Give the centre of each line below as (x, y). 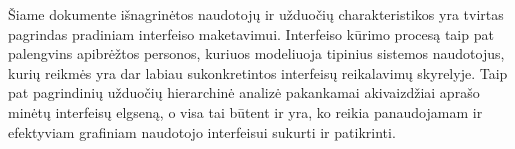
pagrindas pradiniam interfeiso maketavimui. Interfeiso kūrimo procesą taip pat (251, 33)
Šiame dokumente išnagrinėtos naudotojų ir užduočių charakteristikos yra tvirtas (256, 14)
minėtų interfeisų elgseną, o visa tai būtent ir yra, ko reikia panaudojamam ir (245, 111)
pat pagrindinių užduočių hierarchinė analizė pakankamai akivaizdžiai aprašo (244, 92)
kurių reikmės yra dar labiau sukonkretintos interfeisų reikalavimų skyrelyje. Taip (258, 72)
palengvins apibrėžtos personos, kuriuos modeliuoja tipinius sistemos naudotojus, (256, 53)
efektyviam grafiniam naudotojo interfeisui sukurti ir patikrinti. (202, 131)
